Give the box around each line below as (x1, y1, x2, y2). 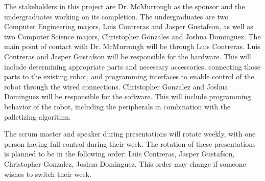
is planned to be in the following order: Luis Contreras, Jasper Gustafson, (4, 148, 235, 159)
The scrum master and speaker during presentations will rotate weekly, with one (4, 128, 256, 139)
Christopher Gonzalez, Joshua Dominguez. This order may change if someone (4, 158, 246, 169)
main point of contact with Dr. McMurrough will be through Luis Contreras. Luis (4, 41, 260, 52)
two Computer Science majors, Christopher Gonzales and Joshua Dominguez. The (4, 31, 261, 41)
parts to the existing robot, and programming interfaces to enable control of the (4, 71, 254, 82)
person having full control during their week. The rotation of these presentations (4, 138, 256, 149)
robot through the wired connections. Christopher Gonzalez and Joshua (4, 81, 228, 92)
